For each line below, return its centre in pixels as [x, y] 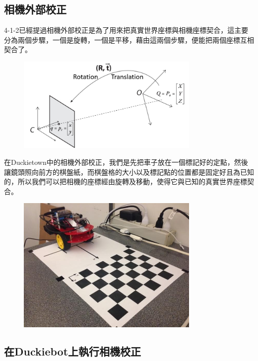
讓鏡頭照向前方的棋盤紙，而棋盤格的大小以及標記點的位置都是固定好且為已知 [129, 172]
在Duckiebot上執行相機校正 [73, 351]
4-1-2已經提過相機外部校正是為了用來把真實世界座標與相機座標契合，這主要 [126, 30]
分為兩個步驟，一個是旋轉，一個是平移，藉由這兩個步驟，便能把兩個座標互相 [129, 39]
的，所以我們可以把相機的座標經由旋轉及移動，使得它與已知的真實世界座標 [126, 181]
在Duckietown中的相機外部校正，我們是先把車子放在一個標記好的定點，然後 [126, 162]
